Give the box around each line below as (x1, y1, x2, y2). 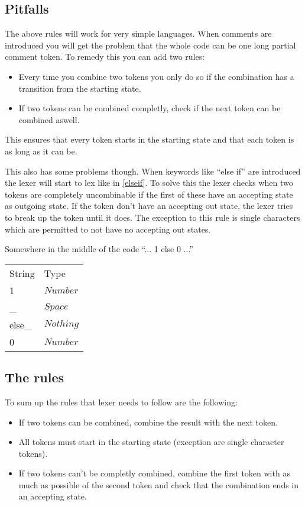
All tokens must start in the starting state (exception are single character (18, 436, 284, 448)
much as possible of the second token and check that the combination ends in (18, 478, 299, 491)
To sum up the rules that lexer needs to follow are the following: (5, 395, 238, 408)
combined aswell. (18, 113, 80, 125)
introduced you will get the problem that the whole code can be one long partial (5, 38, 296, 51)
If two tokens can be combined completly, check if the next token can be (18, 102, 281, 114)
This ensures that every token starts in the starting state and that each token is (5, 133, 294, 146)
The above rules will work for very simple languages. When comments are (5, 27, 272, 40)
